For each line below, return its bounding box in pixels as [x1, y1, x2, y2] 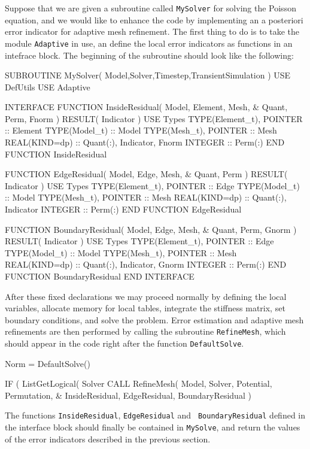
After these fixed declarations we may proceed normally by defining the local [5, 290, 287, 302]
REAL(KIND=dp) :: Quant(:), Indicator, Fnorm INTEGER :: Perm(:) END [5, 136, 285, 148]
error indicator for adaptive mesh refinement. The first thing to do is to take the [5, 25, 300, 38]
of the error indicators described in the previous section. [5, 432, 211, 445]
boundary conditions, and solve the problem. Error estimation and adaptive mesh [5, 313, 304, 326]
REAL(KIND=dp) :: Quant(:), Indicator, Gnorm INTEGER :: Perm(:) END [5, 258, 287, 271]
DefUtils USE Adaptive [5, 80, 90, 93]
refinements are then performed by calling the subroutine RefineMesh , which [5, 325, 286, 338]
